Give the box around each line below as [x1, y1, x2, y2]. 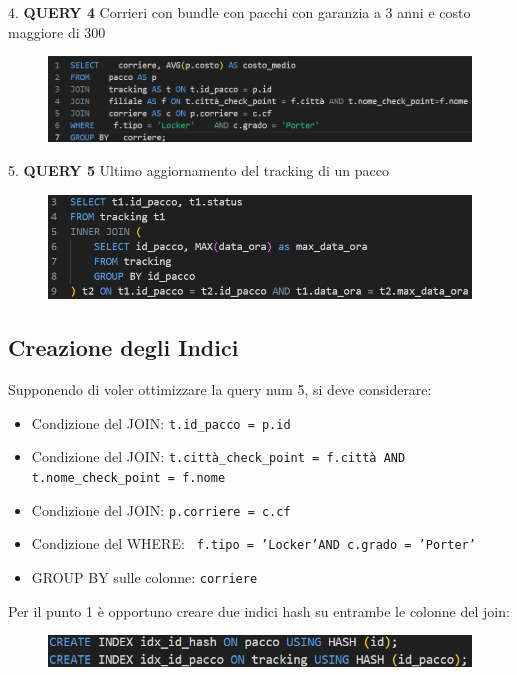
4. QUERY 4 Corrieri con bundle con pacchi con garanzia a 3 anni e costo [8, 2, 471, 22]
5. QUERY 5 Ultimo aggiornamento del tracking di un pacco [8, 160, 390, 180]
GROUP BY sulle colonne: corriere [31, 567, 258, 588]
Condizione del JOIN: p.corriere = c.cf [31, 499, 291, 520]
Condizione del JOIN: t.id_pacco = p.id [31, 412, 291, 433]
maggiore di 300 [8, 21, 106, 42]
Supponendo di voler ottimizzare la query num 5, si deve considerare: [8, 379, 432, 400]
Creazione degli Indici [8, 332, 239, 363]
